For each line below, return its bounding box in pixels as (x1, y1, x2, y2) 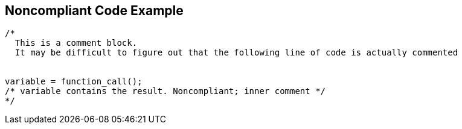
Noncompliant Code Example (5, 3, 184, 18)
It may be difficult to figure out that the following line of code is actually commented (14, 48, 458, 58)
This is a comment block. (14, 38, 138, 48)
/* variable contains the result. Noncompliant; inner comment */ (5, 86, 326, 96)
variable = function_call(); (5, 77, 143, 87)
